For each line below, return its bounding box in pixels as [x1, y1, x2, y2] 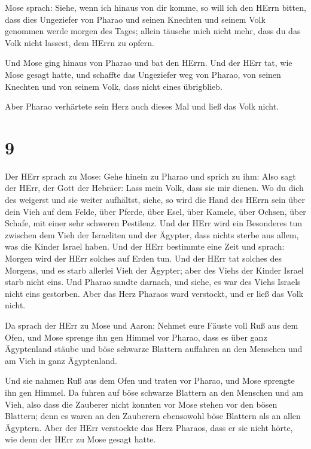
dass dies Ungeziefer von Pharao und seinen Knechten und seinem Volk [5, 13, 266, 25]
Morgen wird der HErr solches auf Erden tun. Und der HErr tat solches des [5, 252, 282, 265]
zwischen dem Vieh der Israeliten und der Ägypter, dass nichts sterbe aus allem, [5, 228, 299, 241]
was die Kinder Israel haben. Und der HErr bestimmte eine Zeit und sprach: [5, 240, 285, 253]
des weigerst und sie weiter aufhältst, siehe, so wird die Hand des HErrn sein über [5, 193, 305, 206]
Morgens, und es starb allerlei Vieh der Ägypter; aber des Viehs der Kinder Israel [5, 263, 304, 276]
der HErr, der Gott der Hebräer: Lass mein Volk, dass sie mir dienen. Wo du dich [5, 181, 304, 194]
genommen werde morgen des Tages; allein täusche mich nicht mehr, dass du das [5, 25, 301, 37]
